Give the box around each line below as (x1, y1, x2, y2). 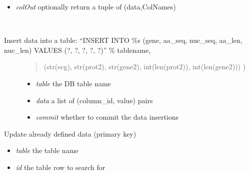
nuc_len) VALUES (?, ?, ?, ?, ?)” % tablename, (4, 44, 151, 55)
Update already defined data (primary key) (4, 128, 136, 139)
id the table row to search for (15, 162, 105, 172)
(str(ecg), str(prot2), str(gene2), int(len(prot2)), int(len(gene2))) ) (43, 61, 246, 72)
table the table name (15, 145, 78, 156)
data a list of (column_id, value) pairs (35, 95, 153, 105)
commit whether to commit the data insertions (35, 112, 179, 122)
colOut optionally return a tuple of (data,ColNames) (15, 1, 176, 11)
